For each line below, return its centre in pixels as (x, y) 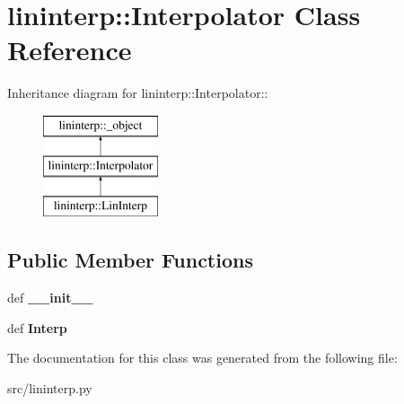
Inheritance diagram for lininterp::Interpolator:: (138, 93)
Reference (70, 50)
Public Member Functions (130, 260)
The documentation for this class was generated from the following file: (202, 358)
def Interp (37, 327)
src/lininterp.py (50, 387)
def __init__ (50, 298)
